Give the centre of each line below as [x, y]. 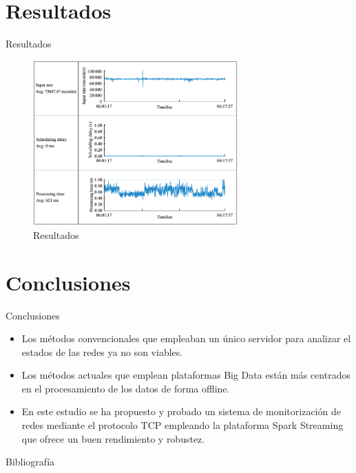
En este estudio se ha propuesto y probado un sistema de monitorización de [181, 411]
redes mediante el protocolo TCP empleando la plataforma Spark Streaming [182, 425]
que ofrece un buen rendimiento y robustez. [113, 438]
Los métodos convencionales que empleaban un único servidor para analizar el [186, 338]
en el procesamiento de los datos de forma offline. [126, 388]
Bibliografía [30, 462]
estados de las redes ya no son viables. [102, 351]
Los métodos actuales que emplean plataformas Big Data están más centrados [186, 375]
